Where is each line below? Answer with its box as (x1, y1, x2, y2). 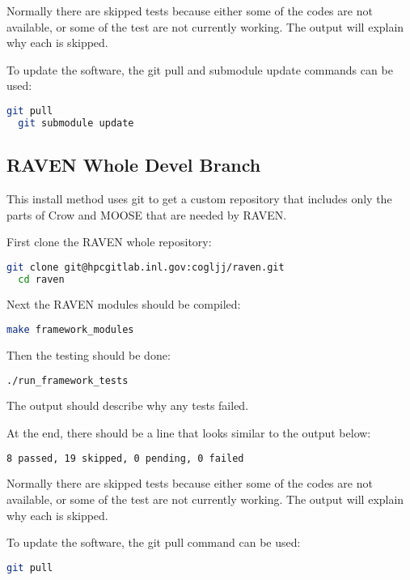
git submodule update (18, 117, 134, 129)
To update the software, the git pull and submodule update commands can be (6, 61, 393, 78)
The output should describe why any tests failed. (6, 397, 249, 414)
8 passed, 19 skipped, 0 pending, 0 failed (6, 452, 244, 464)
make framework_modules (6, 324, 134, 336)
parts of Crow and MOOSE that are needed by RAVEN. (6, 206, 287, 223)
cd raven (18, 273, 65, 285)
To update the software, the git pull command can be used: (6, 534, 301, 551)
